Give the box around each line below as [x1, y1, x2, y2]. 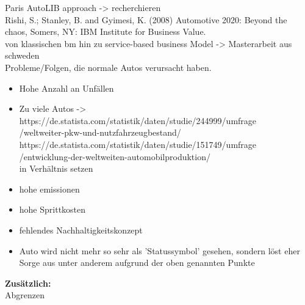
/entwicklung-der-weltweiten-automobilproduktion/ [19, 150, 210, 163]
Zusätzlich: [5, 276, 51, 289]
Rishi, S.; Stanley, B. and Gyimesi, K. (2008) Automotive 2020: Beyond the [5, 13, 287, 26]
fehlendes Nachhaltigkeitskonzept [19, 223, 143, 236]
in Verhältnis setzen [19, 162, 93, 175]
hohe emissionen [19, 182, 80, 195]
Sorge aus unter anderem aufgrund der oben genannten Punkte [19, 256, 255, 269]
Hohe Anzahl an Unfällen [19, 81, 114, 94]
